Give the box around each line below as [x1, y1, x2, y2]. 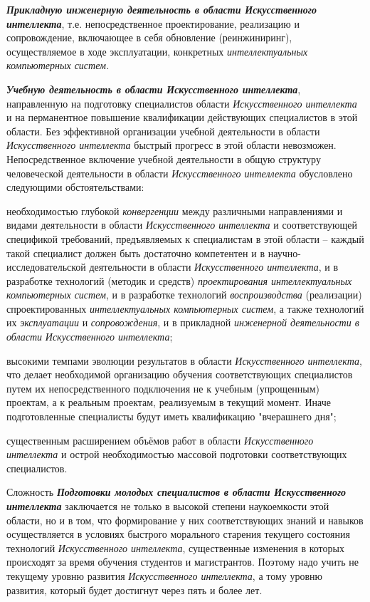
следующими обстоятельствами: [6, 180, 144, 194]
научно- [268, 245, 301, 260]
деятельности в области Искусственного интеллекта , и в [89, 259, 338, 274]
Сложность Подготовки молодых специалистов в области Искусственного [6, 484, 347, 499]
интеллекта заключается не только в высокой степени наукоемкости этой [6, 499, 329, 513]
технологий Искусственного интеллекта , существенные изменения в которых [6, 540, 344, 555]
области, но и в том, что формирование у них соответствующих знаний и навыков [6, 512, 364, 527]
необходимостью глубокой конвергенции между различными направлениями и [6, 203, 343, 218]
